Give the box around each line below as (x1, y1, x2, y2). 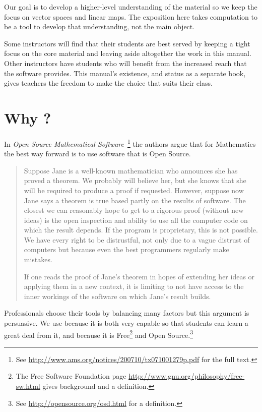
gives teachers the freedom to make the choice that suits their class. (4, 78, 213, 88)
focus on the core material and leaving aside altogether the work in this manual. (4, 48, 251, 58)
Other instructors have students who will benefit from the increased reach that (4, 57, 247, 68)
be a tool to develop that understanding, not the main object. (4, 21, 195, 32)
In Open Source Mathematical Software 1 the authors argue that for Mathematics (4, 137, 256, 149)
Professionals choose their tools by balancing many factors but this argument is (4, 308, 249, 318)
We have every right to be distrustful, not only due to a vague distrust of (24, 234, 250, 245)
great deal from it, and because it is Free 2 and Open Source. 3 (4, 328, 193, 340)
